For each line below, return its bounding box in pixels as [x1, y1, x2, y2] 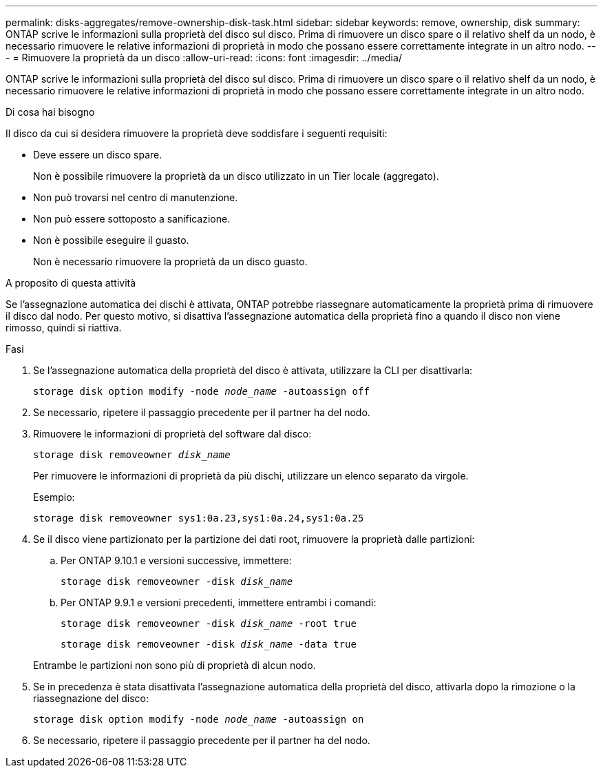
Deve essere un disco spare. [33, 149, 162, 161]
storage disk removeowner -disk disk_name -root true [61, 618, 357, 629]
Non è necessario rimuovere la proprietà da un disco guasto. [33, 256, 308, 267]
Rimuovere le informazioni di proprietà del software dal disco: [33, 428, 312, 440]
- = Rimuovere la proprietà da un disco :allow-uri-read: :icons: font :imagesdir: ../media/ [6, 52, 402, 63]
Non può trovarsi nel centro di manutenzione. [33, 192, 238, 203]
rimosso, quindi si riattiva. [6, 322, 122, 333]
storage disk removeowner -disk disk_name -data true [61, 639, 357, 650]
